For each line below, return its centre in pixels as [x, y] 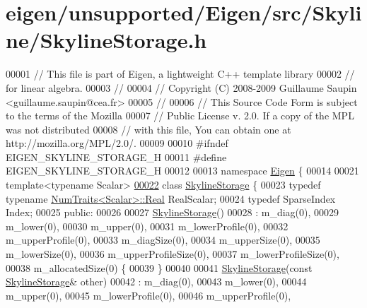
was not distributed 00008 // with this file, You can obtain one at [148, 129]
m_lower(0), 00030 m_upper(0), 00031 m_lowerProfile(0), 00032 [147, 226]
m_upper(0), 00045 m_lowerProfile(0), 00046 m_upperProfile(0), [148, 295]
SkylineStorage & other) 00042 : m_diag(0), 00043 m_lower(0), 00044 [156, 282]
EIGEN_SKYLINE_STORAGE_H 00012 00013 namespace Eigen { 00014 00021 [182, 171]
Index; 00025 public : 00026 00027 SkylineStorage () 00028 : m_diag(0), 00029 [173, 212]
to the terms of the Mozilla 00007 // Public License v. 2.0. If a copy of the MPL [180, 115]
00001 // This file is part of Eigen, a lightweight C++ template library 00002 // [180, 74]
